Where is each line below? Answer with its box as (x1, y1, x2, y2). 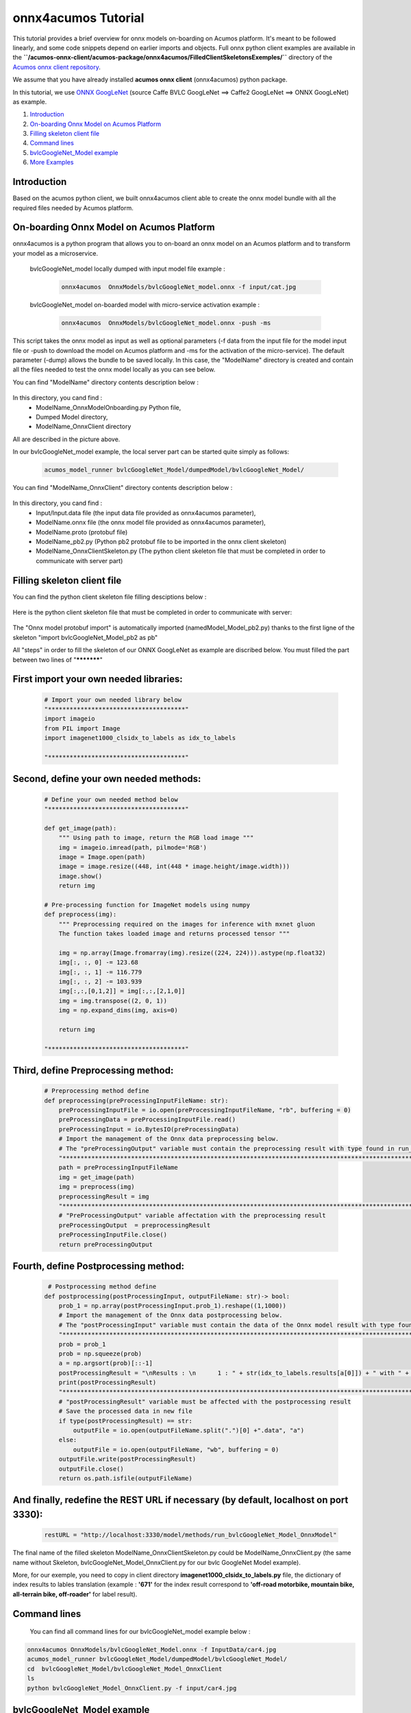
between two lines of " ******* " (12, 655, 103, 664)
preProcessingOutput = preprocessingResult (58, 1221, 211, 1229)
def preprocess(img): (44, 911, 117, 918)
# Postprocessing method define (48, 1283, 157, 1291)
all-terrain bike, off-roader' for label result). (12, 1590, 138, 1598)
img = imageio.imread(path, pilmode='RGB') (58, 843, 207, 851)
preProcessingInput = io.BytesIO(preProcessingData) (58, 1125, 240, 1133)
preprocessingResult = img (58, 1192, 150, 1200)
